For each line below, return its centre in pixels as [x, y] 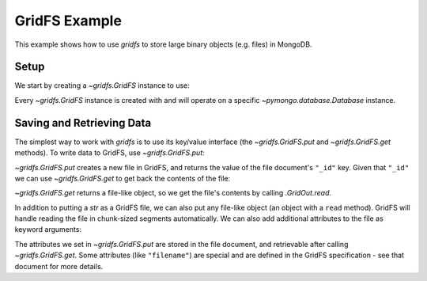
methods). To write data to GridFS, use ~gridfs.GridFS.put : [110, 153]
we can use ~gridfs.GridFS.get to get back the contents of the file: [123, 178]
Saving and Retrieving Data [83, 123]
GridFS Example [68, 21]
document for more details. [59, 266]
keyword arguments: [48, 230]
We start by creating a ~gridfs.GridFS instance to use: [102, 85]
